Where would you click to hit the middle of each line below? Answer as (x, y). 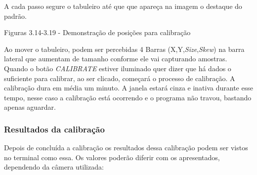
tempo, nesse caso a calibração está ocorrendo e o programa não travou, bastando (128, 97)
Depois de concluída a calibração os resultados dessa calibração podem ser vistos (126, 148)
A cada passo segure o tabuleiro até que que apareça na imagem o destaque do (123, 6)
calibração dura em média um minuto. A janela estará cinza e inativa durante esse (128, 88)
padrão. (15, 16)
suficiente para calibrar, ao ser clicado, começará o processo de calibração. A (120, 78)
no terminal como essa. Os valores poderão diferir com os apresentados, (112, 157)
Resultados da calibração (54, 129)
